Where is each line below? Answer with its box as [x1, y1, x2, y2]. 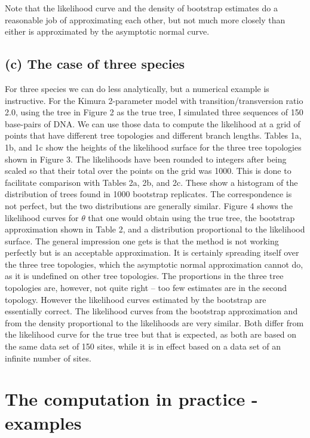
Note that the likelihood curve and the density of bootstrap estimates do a [5, 2, 278, 14]
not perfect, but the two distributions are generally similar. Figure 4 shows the [5, 199, 293, 212]
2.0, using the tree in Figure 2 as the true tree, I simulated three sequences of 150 [5, 106, 303, 118]
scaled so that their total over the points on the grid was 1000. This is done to [5, 164, 291, 177]
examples [5, 410, 82, 434]
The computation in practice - [5, 387, 258, 411]
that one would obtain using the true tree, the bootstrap [88, 211, 295, 223]
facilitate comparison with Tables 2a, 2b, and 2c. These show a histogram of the [5, 176, 298, 188]
